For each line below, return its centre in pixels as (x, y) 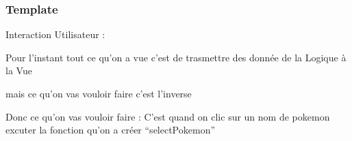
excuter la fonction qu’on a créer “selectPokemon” (111, 130)
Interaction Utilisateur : (55, 34)
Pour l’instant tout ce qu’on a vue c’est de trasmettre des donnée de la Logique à (176, 57)
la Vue (19, 70)
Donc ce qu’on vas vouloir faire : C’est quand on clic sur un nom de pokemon (168, 116)
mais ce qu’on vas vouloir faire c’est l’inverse (99, 93)
